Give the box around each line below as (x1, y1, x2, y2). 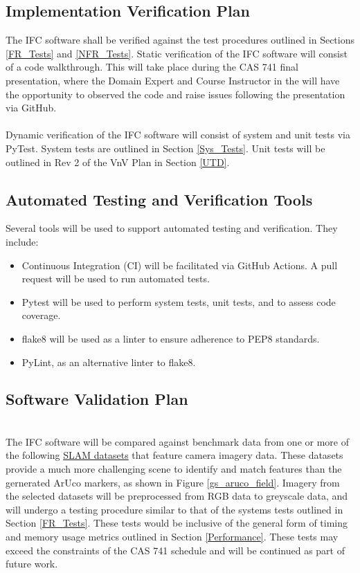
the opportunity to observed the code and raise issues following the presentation (6, 87, 345, 101)
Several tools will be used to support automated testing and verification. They (6, 221, 338, 235)
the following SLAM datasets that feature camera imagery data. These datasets (6, 448, 343, 462)
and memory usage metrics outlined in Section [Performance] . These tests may (6, 529, 339, 544)
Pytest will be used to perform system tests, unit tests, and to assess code (21, 294, 336, 309)
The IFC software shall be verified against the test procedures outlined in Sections (6, 33, 355, 47)
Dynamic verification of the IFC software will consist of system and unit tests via (6, 127, 350, 142)
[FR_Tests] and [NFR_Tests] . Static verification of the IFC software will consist (6, 46, 348, 60)
